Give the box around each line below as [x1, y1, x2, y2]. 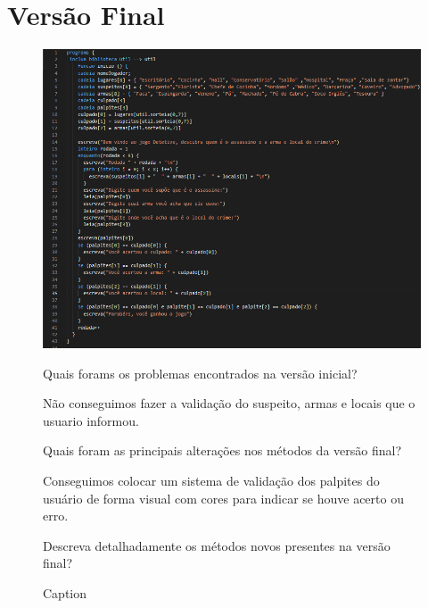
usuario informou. [43, 411, 139, 429]
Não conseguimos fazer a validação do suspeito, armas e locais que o [43, 394, 416, 412]
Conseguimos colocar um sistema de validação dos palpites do [43, 471, 380, 489]
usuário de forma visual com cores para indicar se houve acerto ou [43, 488, 404, 507]
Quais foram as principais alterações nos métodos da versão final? [43, 441, 402, 460]
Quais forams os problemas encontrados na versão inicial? [43, 363, 358, 382]
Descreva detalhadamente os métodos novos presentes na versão [43, 536, 391, 554]
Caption [43, 583, 87, 602]
